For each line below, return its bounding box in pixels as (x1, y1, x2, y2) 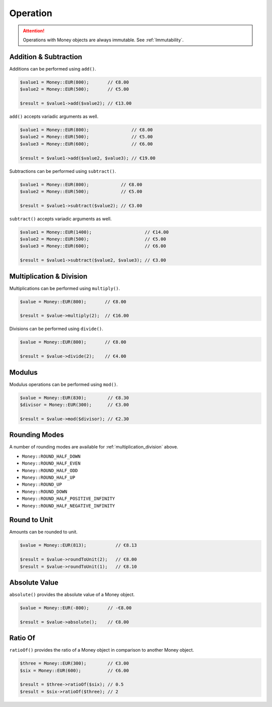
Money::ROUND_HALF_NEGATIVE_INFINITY (22, 503, 115, 508)
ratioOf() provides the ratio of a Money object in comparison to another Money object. (9, 647, 194, 653)
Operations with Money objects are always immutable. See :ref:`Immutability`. (23, 37, 184, 43)
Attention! (23, 28, 45, 34)
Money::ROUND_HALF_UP (22, 474, 76, 480)
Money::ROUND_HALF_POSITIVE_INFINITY (22, 496, 115, 501)
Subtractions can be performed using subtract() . (9, 168, 116, 174)
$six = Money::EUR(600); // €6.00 (20, 668, 129, 673)
